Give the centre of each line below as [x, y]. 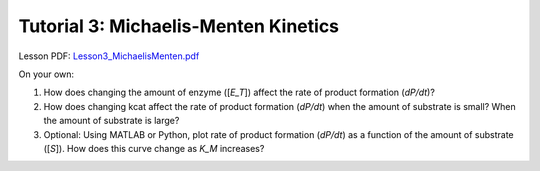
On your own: [46, 74]
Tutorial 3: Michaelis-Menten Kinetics [179, 26]
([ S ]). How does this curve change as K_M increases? [154, 148]
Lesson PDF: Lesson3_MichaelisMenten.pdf [109, 56]
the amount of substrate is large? [111, 121]
